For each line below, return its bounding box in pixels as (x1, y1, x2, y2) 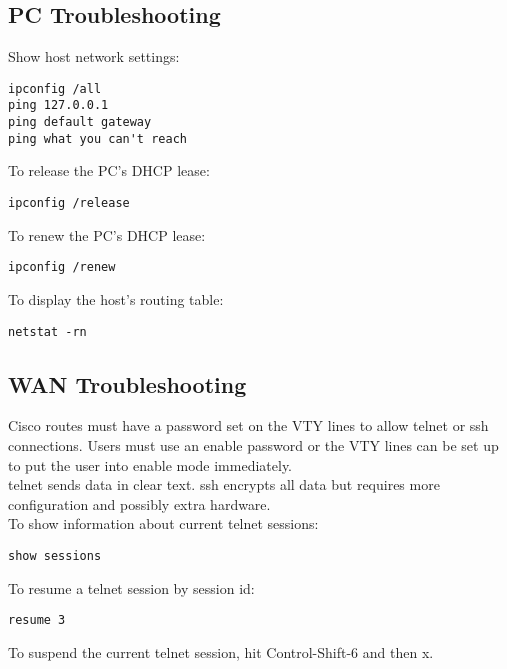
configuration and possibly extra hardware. (8, 493, 271, 514)
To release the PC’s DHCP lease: (8, 160, 210, 181)
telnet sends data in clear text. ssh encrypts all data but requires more (8, 474, 440, 495)
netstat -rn (8, 324, 87, 339)
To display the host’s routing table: (8, 288, 224, 309)
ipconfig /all (8, 81, 102, 96)
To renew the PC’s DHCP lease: (8, 224, 206, 245)
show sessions (8, 548, 102, 563)
